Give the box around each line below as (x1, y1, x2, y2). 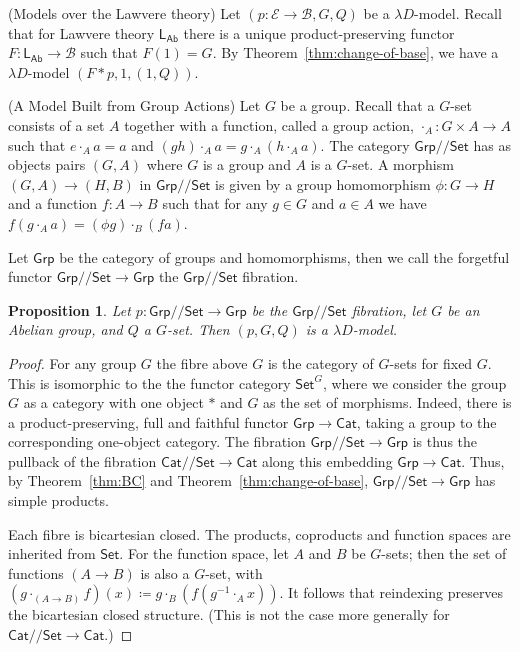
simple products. (8, 490, 109, 511)
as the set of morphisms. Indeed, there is (263, 392, 512, 413)
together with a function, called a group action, (124, 114, 414, 135)
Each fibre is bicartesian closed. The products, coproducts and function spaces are (8, 523, 511, 544)
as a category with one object (23, 392, 204, 413)
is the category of (267, 352, 374, 373)
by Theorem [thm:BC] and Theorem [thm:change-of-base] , (8, 470, 369, 491)
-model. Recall (414, 3, 502, 23)
